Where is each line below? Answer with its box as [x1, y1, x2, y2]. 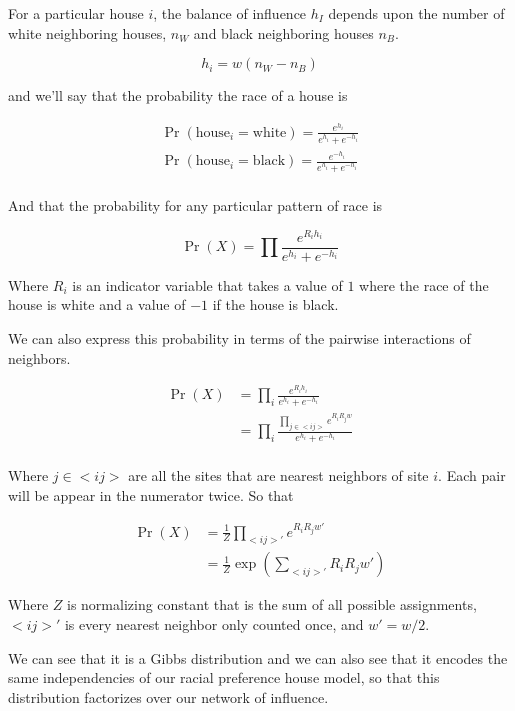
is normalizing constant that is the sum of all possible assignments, [66, 594, 477, 615]
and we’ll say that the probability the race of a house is [8, 85, 348, 106]
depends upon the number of [328, 3, 505, 23]
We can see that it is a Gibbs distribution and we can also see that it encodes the [8, 647, 508, 668]
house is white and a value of [8, 294, 186, 315]
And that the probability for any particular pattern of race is [8, 195, 383, 216]
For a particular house [8, 3, 144, 23]
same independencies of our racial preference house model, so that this [8, 667, 440, 688]
